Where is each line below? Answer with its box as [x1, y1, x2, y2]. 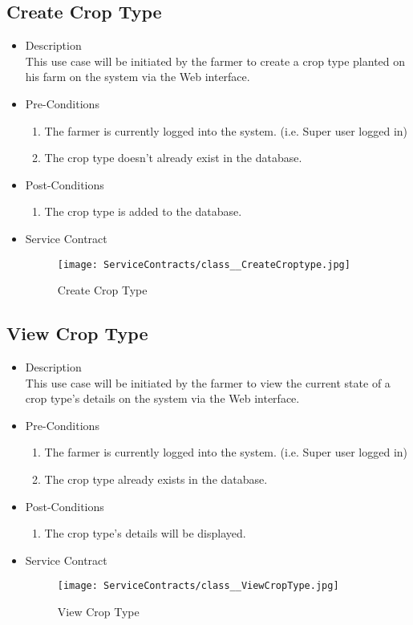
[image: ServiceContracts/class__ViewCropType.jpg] [57, 580, 339, 592]
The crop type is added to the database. [44, 203, 242, 220]
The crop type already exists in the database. [44, 470, 268, 487]
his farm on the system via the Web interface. [25, 68, 250, 85]
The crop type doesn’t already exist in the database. [44, 149, 302, 166]
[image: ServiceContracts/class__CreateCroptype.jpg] [57, 258, 350, 270]
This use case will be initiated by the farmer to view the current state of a [25, 374, 391, 391]
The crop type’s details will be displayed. [44, 525, 246, 542]
